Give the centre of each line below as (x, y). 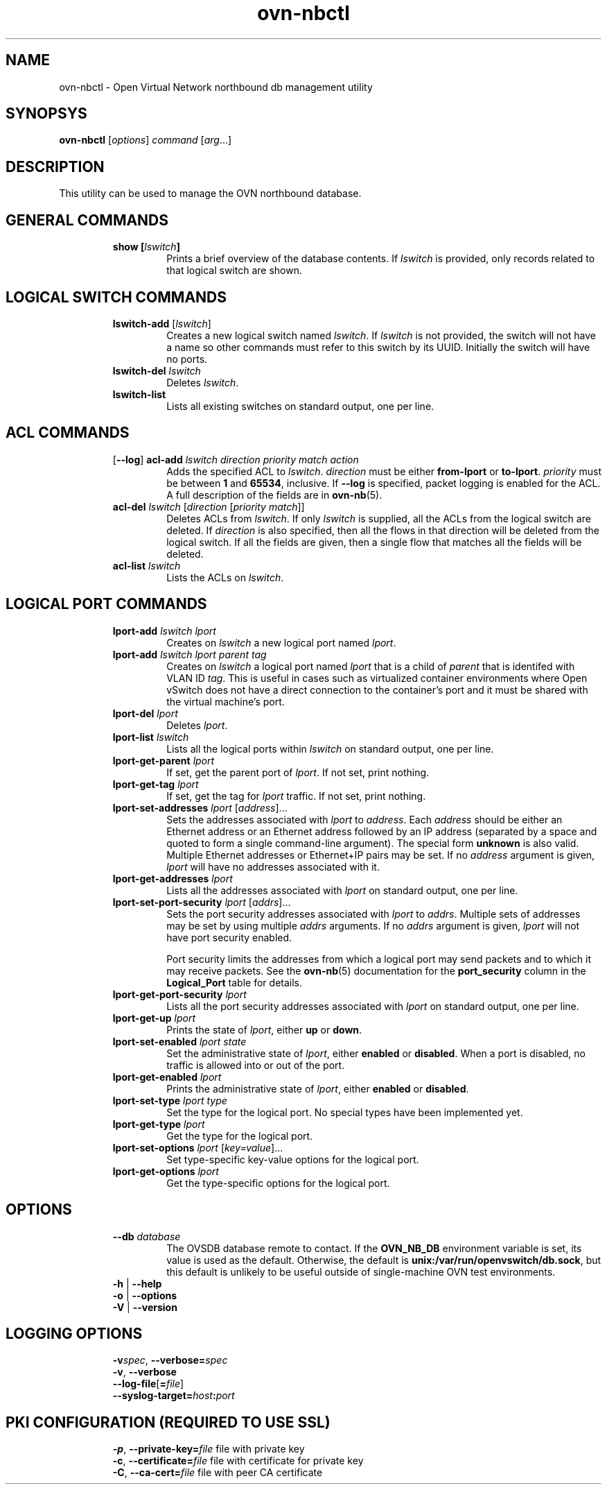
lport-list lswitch (151, 737)
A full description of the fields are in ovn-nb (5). (274, 495)
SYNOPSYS (46, 114)
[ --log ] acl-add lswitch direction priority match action (236, 459)
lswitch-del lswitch (157, 370)
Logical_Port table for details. (235, 982)
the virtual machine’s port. (226, 701)
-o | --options (145, 1295)
